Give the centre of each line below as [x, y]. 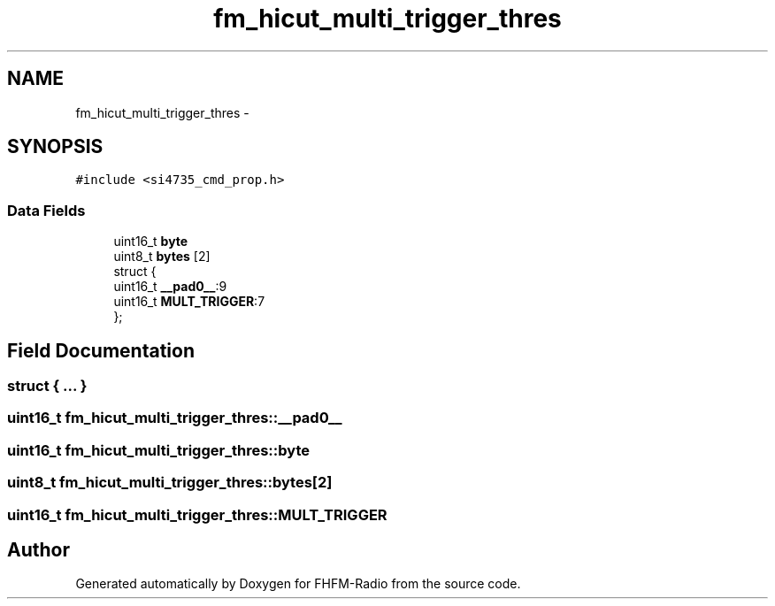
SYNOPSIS [55, 147]
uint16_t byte [151, 242]
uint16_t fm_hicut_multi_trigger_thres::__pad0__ [175, 418]
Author [38, 549]
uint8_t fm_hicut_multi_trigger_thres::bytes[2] [170, 483]
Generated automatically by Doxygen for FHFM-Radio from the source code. [298, 584]
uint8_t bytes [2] [162, 257]
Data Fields [46, 210]
